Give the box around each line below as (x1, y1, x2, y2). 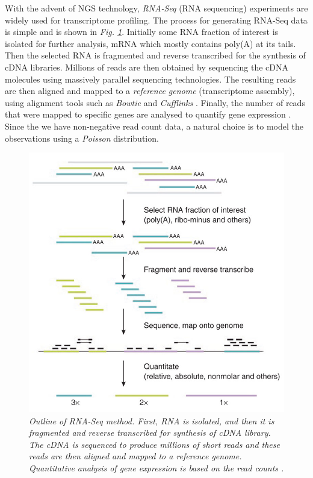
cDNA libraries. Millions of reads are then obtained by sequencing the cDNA (5, 60, 289, 73)
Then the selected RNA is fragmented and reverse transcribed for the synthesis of (5, 49, 306, 61)
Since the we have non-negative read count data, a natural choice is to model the (5, 119, 303, 132)
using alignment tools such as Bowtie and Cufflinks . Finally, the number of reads (5, 96, 305, 108)
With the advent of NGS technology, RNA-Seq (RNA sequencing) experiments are (5, 2, 308, 14)
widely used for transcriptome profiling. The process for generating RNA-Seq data (5, 13, 308, 26)
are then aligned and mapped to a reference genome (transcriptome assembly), (5, 84, 295, 97)
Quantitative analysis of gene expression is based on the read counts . (29, 461, 284, 474)
